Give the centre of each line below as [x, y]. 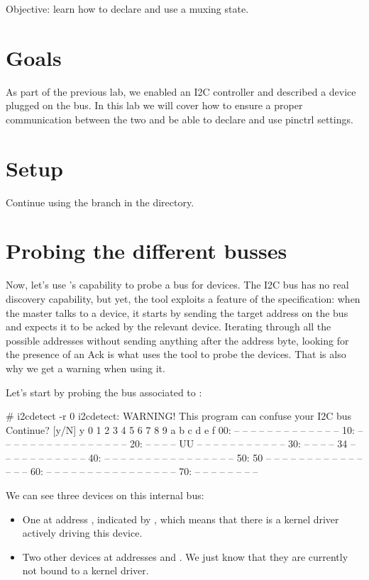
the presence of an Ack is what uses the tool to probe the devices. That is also [176, 354]
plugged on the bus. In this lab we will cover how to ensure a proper [154, 105]
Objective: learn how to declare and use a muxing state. [127, 9]
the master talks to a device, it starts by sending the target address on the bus [177, 312]
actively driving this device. [82, 533]
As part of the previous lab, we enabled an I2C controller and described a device [181, 91]
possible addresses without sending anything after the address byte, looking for [177, 340]
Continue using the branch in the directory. [100, 202]
